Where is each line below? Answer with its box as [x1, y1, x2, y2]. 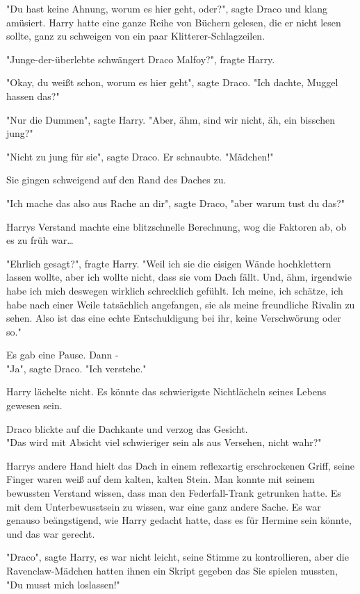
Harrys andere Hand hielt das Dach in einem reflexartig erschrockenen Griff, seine [6, 458, 355, 472]
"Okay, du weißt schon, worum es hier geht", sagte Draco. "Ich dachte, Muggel [6, 75, 338, 90]
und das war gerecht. [6, 526, 95, 541]
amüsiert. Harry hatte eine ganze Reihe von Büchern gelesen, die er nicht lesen [6, 15, 341, 29]
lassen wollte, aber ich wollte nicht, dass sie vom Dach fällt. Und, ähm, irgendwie [6, 270, 352, 284]
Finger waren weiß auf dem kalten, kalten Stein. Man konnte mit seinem [6, 472, 315, 486]
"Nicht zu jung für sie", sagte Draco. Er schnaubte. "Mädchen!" [6, 149, 274, 163]
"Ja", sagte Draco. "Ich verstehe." [6, 361, 147, 375]
